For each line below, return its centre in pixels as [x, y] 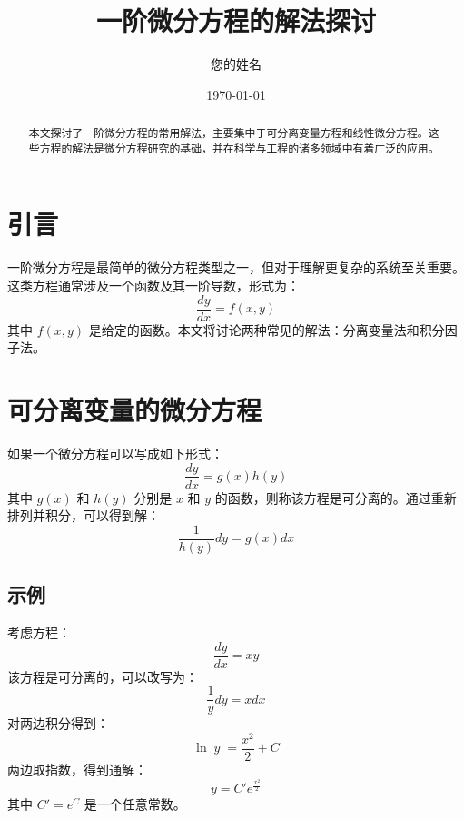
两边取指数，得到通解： [77, 770]
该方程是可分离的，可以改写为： [103, 676]
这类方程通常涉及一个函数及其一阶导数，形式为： [153, 285]
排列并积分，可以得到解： [84, 515]
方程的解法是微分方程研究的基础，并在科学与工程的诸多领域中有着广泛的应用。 [239, 148]
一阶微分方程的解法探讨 [236, 20]
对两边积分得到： [58, 723]
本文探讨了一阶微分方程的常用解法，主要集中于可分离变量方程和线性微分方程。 [228, 133]
